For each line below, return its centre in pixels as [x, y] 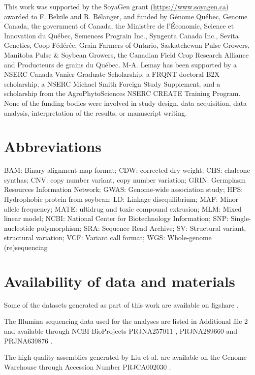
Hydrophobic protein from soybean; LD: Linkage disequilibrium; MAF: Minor [121, 199]
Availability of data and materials [120, 281]
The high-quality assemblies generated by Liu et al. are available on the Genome [125, 357]
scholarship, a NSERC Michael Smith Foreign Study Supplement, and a [112, 83]
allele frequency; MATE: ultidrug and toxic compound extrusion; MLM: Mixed [123, 208]
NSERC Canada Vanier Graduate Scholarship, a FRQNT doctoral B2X [112, 74]
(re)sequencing [26, 247]
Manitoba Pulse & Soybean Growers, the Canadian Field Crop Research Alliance [126, 54]
